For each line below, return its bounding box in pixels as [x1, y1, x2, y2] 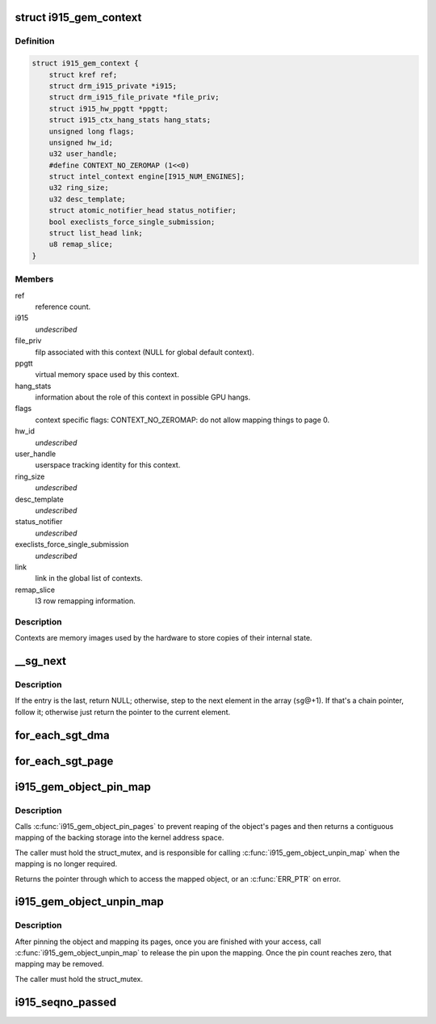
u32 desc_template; [48, 194, 127, 204]
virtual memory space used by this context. [35, 370, 179, 379]
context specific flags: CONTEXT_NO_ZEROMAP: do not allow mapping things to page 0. [35, 415, 330, 425]
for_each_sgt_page [15, 754, 114, 768]
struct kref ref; [48, 70, 118, 79]
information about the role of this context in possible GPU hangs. [35, 392, 250, 402]
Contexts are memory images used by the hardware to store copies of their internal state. [15, 633, 312, 643]
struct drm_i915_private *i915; [48, 81, 178, 91]
